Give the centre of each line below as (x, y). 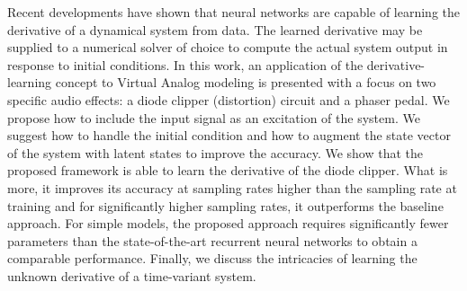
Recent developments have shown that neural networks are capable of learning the (233, 12)
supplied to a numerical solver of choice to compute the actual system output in (228, 47)
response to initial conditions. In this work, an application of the (185, 64)
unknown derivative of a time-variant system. (132, 275)
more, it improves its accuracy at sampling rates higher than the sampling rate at (232, 187)
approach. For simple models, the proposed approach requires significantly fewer (228, 223)
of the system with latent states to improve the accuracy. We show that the (216, 152)
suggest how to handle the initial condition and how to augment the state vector (229, 135)
